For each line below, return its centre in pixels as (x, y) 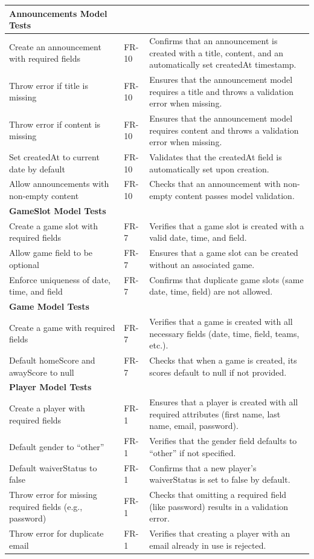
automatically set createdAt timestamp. (223, 64)
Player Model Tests (50, 387)
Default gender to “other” (57, 447)
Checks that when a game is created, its (223, 360)
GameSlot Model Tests (58, 210)
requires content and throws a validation (224, 130)
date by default (37, 168)
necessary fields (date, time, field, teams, (224, 333)
